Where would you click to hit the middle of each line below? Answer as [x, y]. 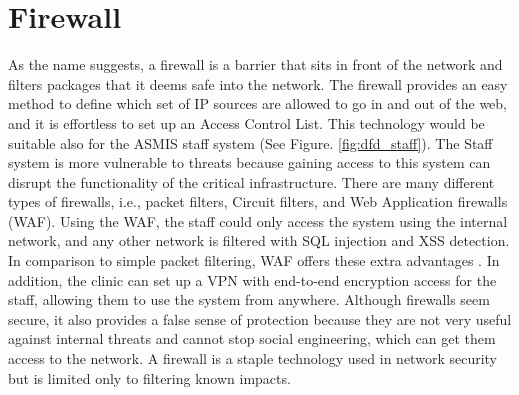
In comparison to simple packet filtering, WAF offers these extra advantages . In [254, 260]
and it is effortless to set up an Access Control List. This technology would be [246, 122]
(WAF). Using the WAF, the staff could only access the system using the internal [258, 220]
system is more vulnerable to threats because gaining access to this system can [249, 162]
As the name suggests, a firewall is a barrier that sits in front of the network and [255, 64]
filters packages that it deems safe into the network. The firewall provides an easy [258, 83]
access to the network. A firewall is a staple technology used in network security [252, 358]
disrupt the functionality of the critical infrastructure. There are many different [251, 181]
